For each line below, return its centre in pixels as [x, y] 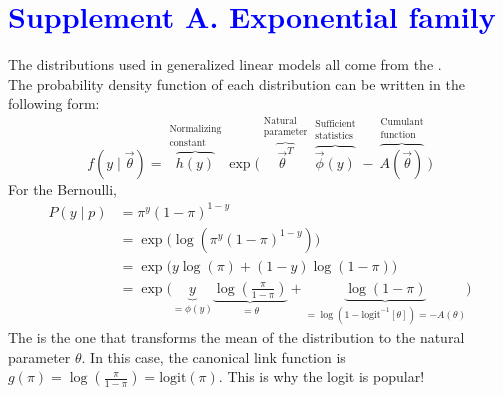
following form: [54, 103]
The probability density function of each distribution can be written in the [236, 83]
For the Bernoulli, [62, 188]
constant [187, 142]
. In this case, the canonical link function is [213, 356]
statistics [334, 136]
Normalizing [195, 129]
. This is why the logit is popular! [321, 376]
